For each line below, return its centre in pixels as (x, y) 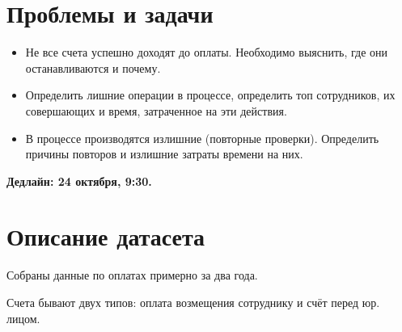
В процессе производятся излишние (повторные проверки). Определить (202, 138)
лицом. (23, 318)
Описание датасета (106, 236)
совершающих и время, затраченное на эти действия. (156, 110)
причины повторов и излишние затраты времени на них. (164, 154)
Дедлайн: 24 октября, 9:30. (79, 181)
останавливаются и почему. (93, 67)
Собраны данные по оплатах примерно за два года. (132, 275)
